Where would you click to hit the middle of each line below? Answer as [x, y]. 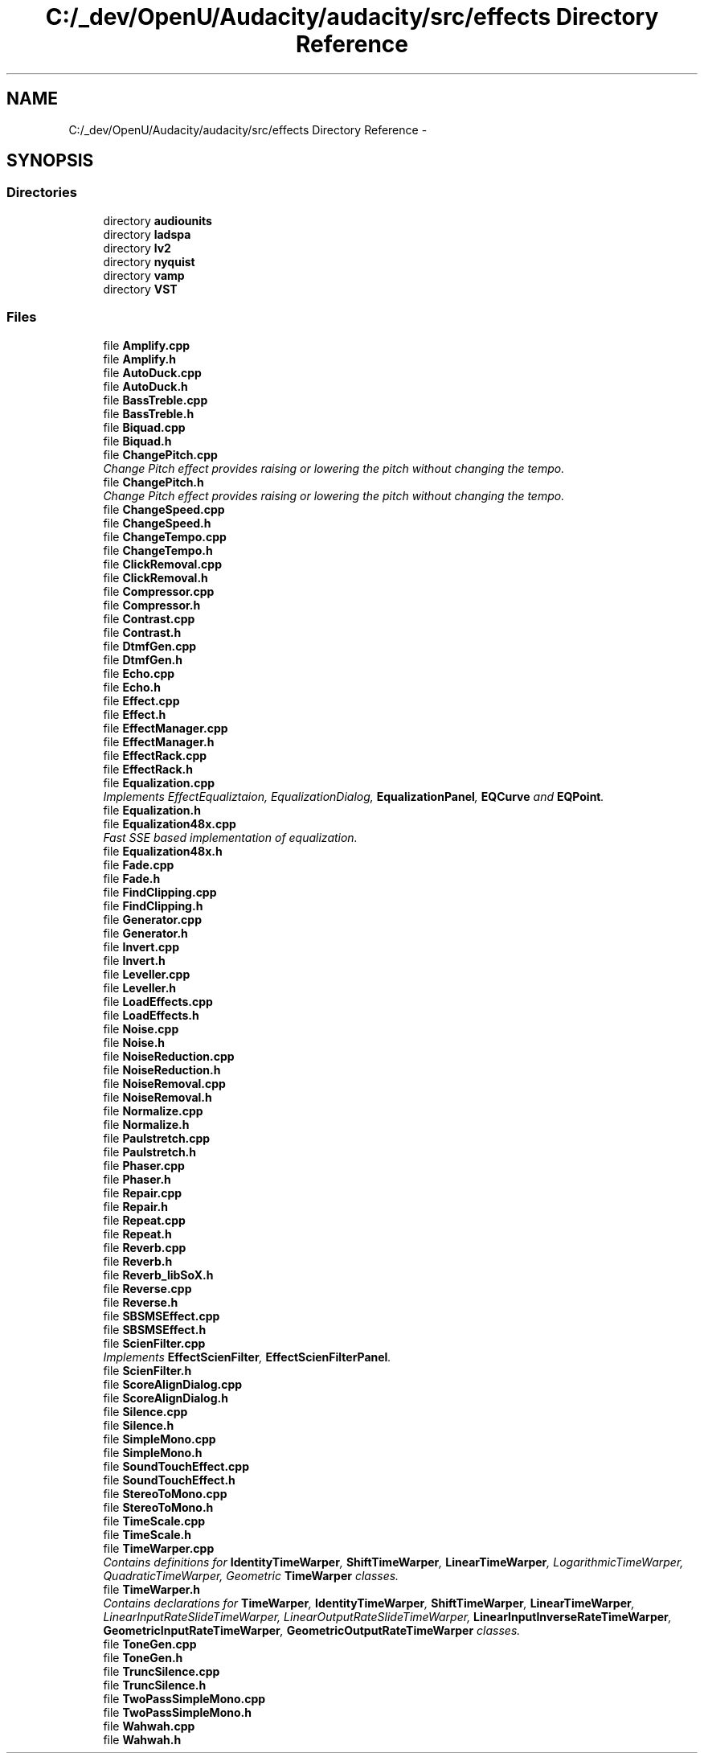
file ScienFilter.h [147, 1370]
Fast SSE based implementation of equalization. [230, 837]
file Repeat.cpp [144, 1220]
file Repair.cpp [143, 1193]
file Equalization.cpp [159, 782]
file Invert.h [134, 960]
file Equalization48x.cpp [170, 823]
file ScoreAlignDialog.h [166, 1398]
